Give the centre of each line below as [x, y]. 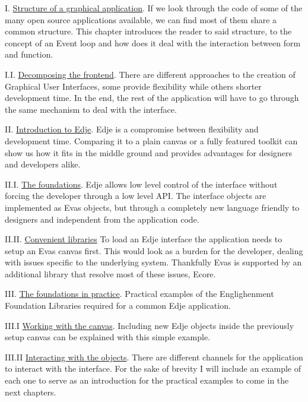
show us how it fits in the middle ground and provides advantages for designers [149, 152]
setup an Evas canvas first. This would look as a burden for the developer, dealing [154, 250]
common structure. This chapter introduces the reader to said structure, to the [148, 31]
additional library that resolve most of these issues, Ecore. [110, 273]
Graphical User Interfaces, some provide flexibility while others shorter [133, 86]
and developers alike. [43, 164]
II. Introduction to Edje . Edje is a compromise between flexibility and [132, 129]
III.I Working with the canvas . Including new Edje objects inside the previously [150, 325]
